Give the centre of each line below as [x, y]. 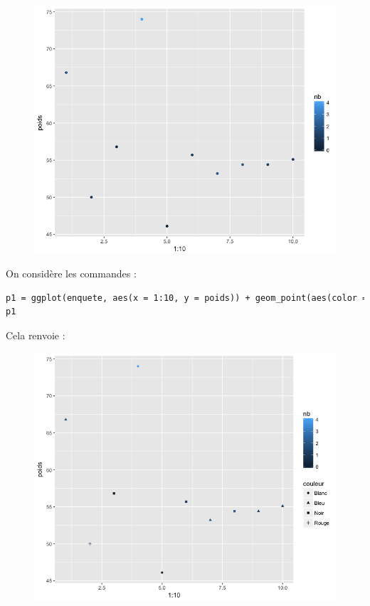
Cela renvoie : [36, 335]
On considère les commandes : [71, 273]
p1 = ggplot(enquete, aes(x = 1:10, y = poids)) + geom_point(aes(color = [187, 298]
